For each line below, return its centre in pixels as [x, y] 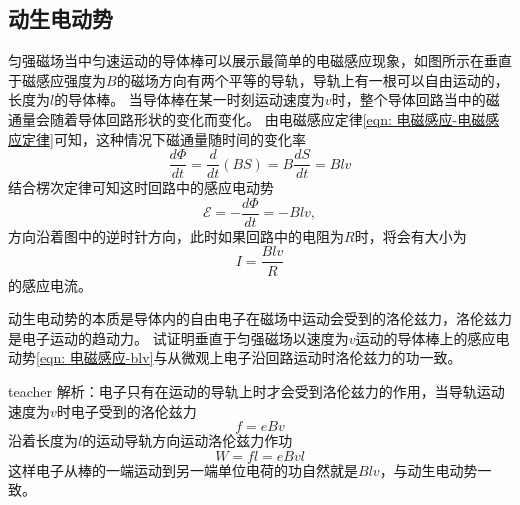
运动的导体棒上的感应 [425, 337]
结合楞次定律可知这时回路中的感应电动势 [141, 187]
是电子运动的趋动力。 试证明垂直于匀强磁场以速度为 [178, 337]
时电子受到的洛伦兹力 [126, 410]
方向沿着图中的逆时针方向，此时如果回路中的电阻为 [176, 235]
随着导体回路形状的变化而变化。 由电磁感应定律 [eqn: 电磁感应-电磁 [267, 118]
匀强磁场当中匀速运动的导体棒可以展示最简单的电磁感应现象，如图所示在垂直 [260, 60]
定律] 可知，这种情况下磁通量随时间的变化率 [163, 138]
